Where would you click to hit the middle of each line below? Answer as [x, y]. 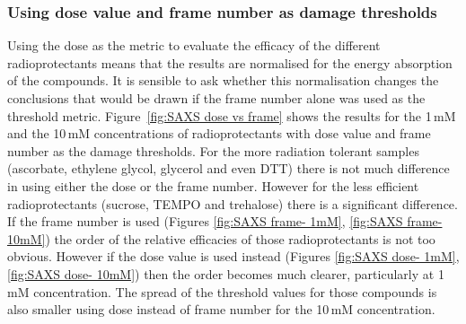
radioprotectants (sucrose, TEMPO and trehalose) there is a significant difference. [233, 203]
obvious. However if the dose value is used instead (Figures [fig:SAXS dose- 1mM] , [233, 256]
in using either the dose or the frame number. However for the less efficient [213, 185]
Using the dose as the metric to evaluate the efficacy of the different [194, 45]
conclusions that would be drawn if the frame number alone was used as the [216, 98]
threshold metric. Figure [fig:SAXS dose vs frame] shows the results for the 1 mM [232, 115]
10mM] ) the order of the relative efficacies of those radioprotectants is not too [221, 238]
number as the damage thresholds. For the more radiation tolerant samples [213, 150]
